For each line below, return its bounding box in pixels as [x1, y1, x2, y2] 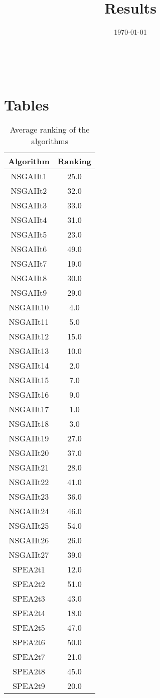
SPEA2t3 [12, 593, 45, 605]
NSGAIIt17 [9, 403, 49, 415]
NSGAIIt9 [11, 287, 47, 299]
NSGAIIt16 [9, 389, 49, 401]
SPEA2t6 [12, 636, 45, 648]
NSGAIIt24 [9, 505, 49, 517]
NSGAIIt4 [11, 214, 47, 226]
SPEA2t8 [12, 665, 45, 677]
